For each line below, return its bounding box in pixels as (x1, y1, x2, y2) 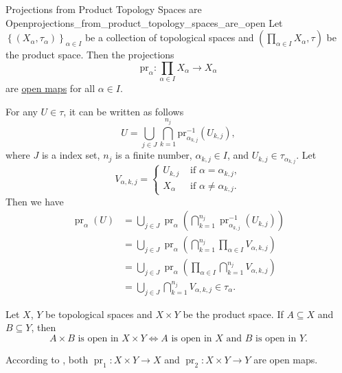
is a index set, (41, 148, 100, 162)
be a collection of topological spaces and (84, 30, 254, 45)
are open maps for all (5, 81, 95, 95)
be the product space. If (183, 306, 284, 321)
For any (5, 104, 38, 118)
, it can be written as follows (63, 104, 184, 118)
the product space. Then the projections (5, 47, 174, 62)
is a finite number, (115, 148, 192, 162)
